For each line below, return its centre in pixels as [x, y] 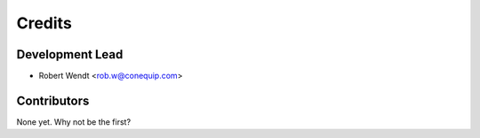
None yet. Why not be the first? [74, 122]
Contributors [53, 100]
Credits [44, 23]
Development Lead [70, 54]
